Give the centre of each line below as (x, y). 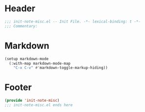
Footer (18, 87)
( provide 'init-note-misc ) (32, 101)
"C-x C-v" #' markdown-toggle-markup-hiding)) (61, 68)
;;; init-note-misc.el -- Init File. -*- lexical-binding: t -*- (72, 22)
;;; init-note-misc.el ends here (39, 105)
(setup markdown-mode (27, 59)
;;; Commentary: (21, 26)
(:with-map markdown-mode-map (40, 63)
